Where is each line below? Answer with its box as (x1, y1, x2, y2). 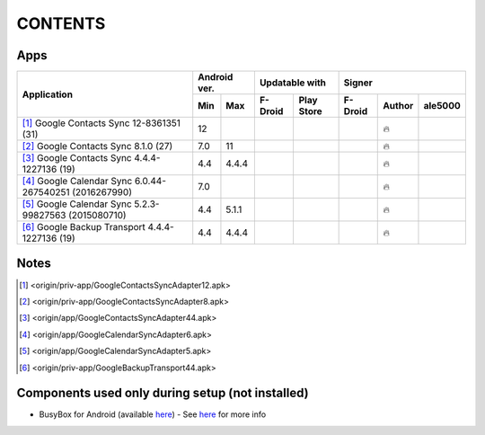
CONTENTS (16, 13, 106, 33)
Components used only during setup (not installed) (16, 386, 309, 401)
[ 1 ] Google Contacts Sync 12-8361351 (22, 117, 181, 129)
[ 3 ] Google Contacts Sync (22, 152, 132, 164)
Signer (343, 76, 373, 89)
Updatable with (259, 76, 327, 89)
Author (383, 100, 414, 112)
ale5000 (423, 100, 462, 112)
